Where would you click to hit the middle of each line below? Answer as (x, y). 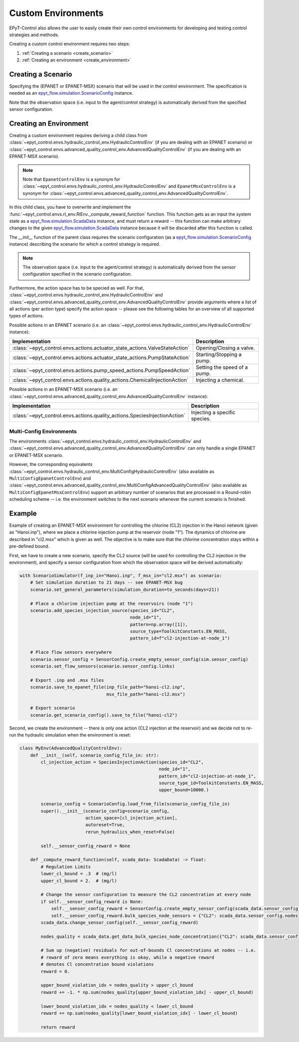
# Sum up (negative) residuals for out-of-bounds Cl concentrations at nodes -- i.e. (149, 950)
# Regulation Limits (66, 867)
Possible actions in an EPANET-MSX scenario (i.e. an (63, 389)
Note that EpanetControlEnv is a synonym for (72, 179)
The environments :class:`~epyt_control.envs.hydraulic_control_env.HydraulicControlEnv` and (105, 441)
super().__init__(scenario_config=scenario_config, (105, 811)
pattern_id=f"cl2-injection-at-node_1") (180, 638)
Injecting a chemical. (220, 380)
